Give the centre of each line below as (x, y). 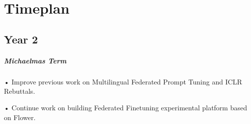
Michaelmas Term (35, 60)
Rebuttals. (20, 91)
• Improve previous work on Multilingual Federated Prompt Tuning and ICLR (123, 81)
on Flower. (20, 117)
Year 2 (21, 39)
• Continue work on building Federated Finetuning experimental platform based (125, 107)
